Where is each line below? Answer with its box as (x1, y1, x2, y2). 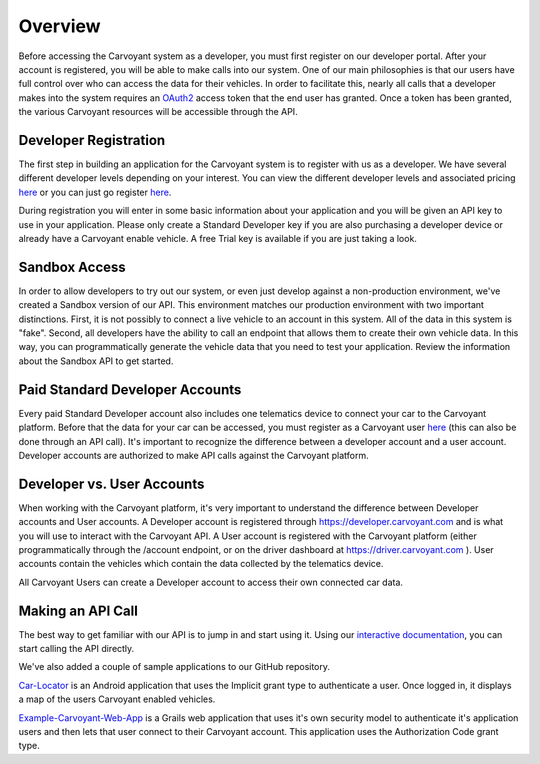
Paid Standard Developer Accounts (18, 381, 242, 398)
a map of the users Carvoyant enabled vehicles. (18, 693, 216, 705)
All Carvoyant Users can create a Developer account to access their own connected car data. (18, 576, 404, 588)
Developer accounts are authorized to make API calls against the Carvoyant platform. (18, 449, 369, 461)
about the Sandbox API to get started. (18, 355, 174, 367)
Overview (18, 15, 101, 37)
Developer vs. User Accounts (18, 475, 205, 492)
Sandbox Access (18, 258, 127, 275)
